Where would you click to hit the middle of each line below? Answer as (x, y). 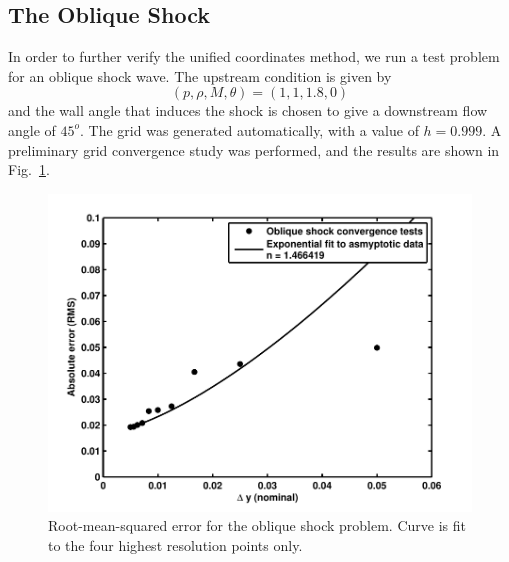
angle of (32, 129)
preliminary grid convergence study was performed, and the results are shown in (254, 149)
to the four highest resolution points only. (175, 544)
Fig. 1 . (29, 169)
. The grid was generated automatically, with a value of (249, 129)
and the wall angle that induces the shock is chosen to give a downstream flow (248, 110)
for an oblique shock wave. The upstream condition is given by (200, 75)
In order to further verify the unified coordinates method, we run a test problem (254, 56)
